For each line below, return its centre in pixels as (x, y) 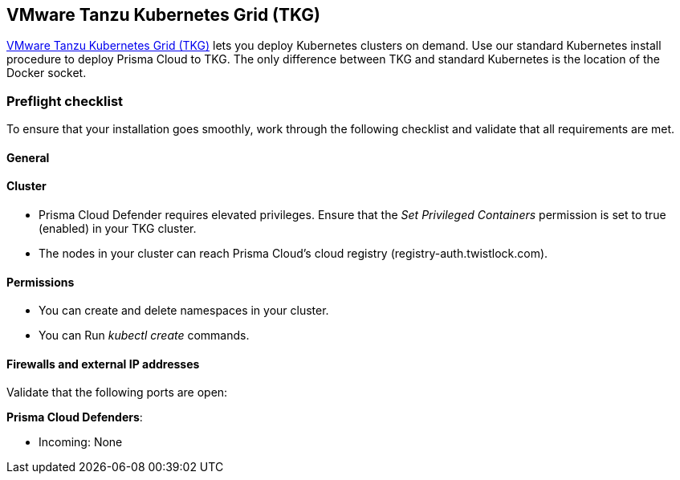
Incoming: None (81, 442)
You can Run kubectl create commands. (144, 336)
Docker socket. (47, 73)
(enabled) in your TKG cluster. (118, 228)
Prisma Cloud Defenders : (75, 417)
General (28, 157)
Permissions (41, 282)
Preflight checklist (65, 101)
